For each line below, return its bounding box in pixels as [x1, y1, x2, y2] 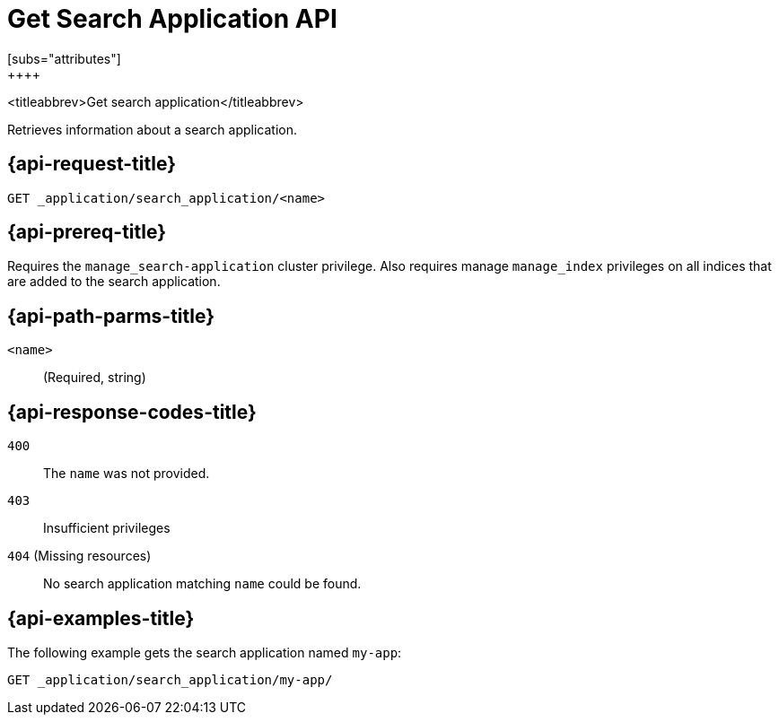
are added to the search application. [7, 274, 221, 290]
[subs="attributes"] [7, 50, 121, 66]
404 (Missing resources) [7, 548, 152, 564]
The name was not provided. [43, 465, 210, 482]
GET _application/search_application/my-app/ [7, 672, 333, 687]
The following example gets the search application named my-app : [7, 644, 402, 660]
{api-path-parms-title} [7, 304, 215, 327]
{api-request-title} [7, 152, 176, 176]
